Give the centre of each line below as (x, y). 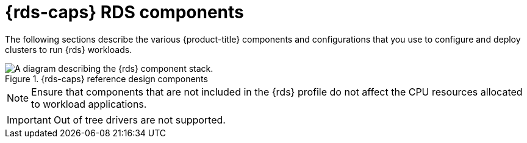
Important (29, 120)
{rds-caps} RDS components (124, 12)
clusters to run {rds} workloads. (69, 49)
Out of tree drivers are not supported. (139, 120)
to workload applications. (89, 104)
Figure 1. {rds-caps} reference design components (106, 78)
